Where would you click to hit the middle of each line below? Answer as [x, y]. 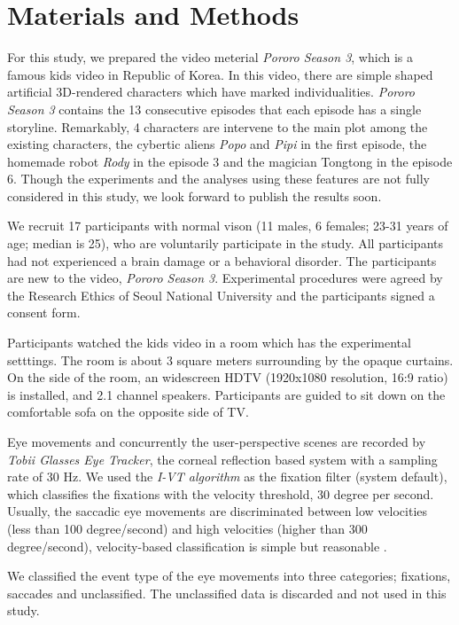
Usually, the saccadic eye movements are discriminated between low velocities [218, 511]
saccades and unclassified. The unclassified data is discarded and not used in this [227, 593]
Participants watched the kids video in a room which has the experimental [209, 343]
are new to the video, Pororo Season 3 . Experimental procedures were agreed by [225, 278]
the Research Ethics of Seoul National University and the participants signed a [221, 295]
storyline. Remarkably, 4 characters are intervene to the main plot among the [218, 126]
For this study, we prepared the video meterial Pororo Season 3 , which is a [210, 57]
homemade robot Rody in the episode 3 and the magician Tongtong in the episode [230, 161]
